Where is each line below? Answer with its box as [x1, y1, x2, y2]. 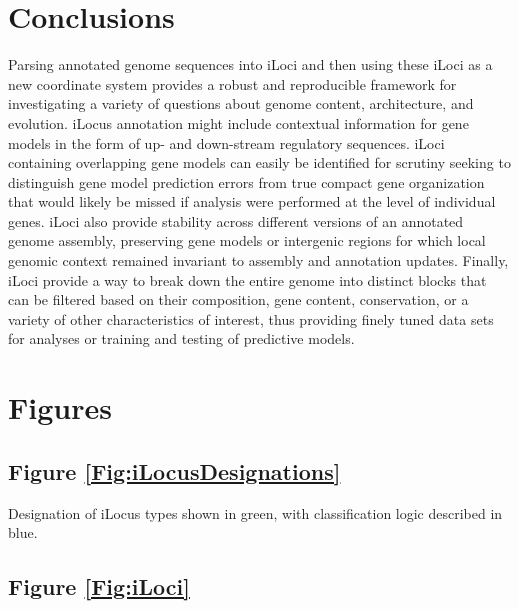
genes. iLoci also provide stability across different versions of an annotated [8, 210, 464, 231]
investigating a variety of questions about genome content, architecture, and [8, 93, 474, 114]
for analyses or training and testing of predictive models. [8, 328, 355, 349]
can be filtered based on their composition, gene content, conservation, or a [8, 289, 469, 310]
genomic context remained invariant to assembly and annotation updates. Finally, [8, 250, 509, 271]
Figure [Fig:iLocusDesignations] [8, 455, 341, 486]
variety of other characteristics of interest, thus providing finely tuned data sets [8, 308, 494, 329]
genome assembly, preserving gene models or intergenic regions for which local [8, 230, 486, 251]
